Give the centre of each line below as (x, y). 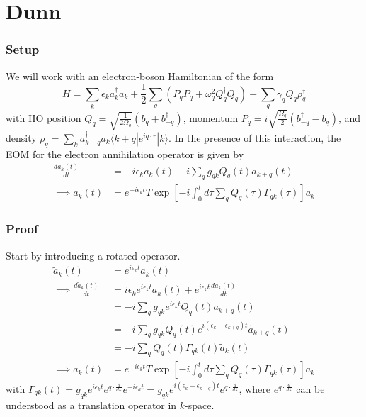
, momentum (211, 117)
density (21, 137)
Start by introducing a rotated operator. (93, 255)
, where (255, 388)
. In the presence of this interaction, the (255, 137)
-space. (200, 405)
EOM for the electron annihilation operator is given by (125, 154)
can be (310, 388)
